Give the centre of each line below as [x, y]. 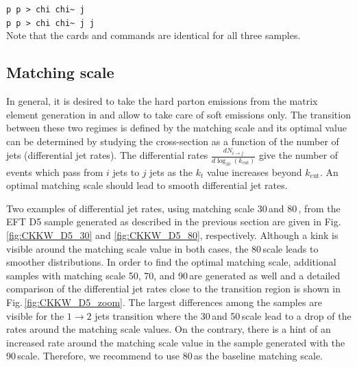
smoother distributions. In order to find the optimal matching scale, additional [171, 262]
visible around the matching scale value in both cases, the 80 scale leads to [162, 248]
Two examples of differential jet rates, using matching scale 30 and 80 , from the [173, 208]
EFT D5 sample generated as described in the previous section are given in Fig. [174, 222]
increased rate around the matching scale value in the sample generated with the [176, 342]
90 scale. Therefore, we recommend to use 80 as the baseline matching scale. [165, 356]
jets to [126, 172]
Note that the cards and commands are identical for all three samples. [153, 35]
